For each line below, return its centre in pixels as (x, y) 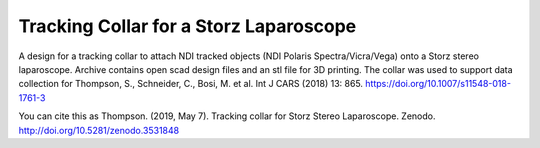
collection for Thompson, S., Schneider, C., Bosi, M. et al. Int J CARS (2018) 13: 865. (191, 84)
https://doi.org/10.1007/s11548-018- (438, 84)
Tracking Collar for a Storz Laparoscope (187, 26)
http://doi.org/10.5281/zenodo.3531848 (99, 130)
